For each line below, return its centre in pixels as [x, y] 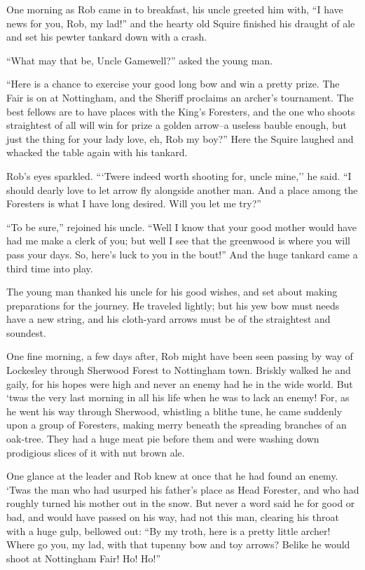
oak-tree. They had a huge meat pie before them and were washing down [163, 439]
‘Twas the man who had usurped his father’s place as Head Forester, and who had [183, 489]
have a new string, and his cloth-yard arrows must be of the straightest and [168, 319]
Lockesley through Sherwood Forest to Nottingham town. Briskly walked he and [179, 370]
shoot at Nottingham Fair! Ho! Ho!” [84, 558]
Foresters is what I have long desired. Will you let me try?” [134, 203]
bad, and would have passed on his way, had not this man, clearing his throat [173, 517]
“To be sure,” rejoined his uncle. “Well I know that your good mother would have [182, 227]
